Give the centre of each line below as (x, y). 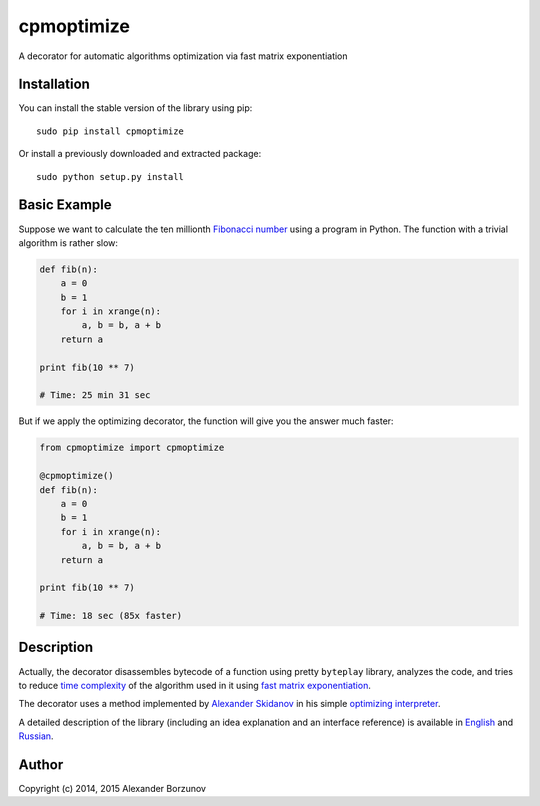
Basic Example (65, 205)
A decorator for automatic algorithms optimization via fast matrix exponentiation (183, 56)
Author (41, 764)
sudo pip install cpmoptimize (110, 131)
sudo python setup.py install (110, 176)
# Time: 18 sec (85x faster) (111, 616)
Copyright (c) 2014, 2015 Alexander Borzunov (112, 789)
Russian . (36, 736)
